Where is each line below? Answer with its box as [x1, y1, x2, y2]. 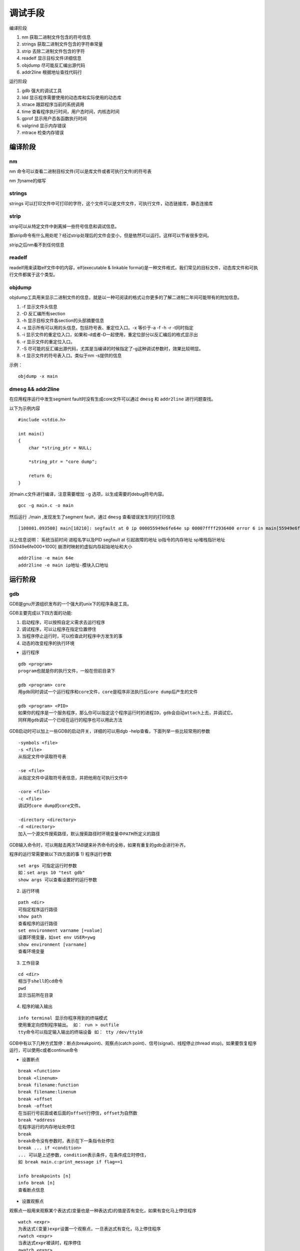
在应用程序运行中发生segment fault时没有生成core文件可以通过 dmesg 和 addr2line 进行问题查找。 [9, 396, 216, 402]
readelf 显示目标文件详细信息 [21, 55, 82, 61]
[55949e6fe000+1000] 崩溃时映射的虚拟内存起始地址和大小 [9, 543, 132, 549]
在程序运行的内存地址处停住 [18, 1124, 75, 1130]
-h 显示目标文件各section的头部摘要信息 [21, 318, 104, 324]
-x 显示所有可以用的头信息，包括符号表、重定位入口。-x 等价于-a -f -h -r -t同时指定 [21, 324, 193, 330]
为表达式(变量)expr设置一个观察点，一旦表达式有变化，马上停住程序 [18, 1226, 161, 1232]
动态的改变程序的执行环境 [21, 640, 74, 646]
